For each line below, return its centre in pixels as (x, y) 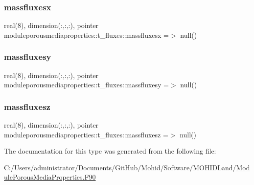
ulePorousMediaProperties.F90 (50, 177)
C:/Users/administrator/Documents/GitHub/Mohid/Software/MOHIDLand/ (120, 167)
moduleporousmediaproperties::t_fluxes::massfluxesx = (87, 35)
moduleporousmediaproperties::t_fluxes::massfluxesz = (86, 134)
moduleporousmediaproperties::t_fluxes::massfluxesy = (87, 85)
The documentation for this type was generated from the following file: (110, 151)
